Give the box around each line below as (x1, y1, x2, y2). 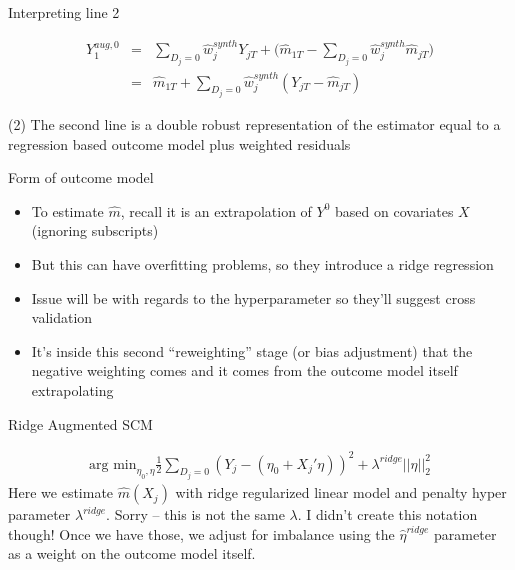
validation (31, 307, 93, 328)
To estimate (31, 200, 104, 221)
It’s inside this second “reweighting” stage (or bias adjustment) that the (31, 340, 473, 361)
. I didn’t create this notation (297, 504, 478, 525)
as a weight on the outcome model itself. (8, 543, 256, 564)
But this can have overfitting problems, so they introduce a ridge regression (31, 253, 494, 274)
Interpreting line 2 (8, 2, 120, 22)
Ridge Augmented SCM (8, 413, 153, 434)
